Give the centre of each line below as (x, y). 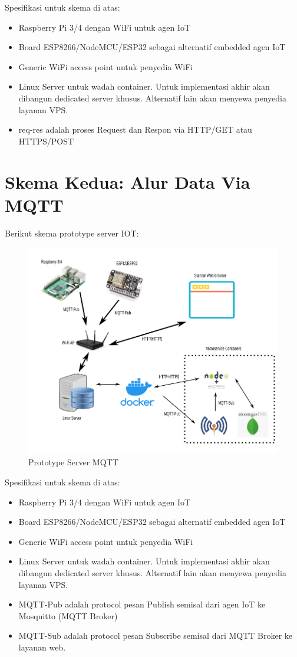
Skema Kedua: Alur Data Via (128, 181)
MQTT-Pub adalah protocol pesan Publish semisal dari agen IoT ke (142, 604)
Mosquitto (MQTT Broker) (68, 615)
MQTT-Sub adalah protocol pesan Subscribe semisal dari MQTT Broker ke (156, 635)
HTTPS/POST (46, 141)
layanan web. (42, 647)
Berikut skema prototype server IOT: (72, 233)
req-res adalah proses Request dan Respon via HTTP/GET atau (135, 129)
